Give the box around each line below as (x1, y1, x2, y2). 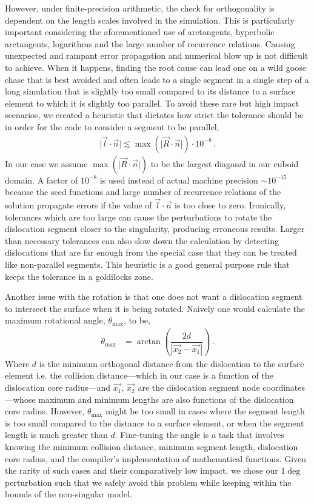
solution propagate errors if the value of (5, 198, 152, 211)
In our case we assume (5, 157, 88, 170)
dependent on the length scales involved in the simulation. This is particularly (5, 13, 295, 26)
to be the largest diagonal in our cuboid (150, 157, 299, 170)
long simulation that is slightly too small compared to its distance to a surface (5, 85, 296, 98)
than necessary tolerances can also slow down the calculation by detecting (5, 234, 279, 247)
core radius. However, (5, 405, 85, 417)
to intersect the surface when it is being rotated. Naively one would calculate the (5, 302, 305, 314)
